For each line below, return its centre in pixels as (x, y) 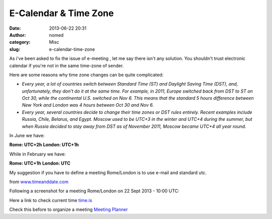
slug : (15, 49)
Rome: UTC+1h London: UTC (40, 163)
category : (20, 42)
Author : (18, 35)
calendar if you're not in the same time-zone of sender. (66, 65)
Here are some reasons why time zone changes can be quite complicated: (86, 75)
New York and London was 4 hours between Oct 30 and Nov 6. (88, 105)
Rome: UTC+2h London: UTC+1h (44, 145)
